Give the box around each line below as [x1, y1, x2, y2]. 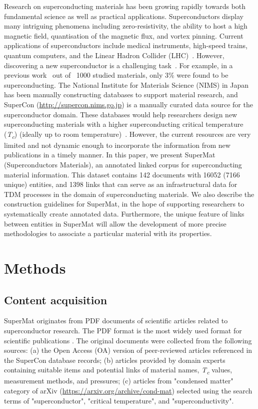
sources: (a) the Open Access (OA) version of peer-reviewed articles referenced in [4, 345, 252, 355]
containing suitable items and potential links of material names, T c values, [4, 364, 232, 376]
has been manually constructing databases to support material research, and [4, 89, 238, 100]
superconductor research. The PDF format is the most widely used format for [4, 325, 242, 335]
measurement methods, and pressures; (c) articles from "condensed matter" [4, 375, 233, 386]
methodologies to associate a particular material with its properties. [4, 228, 212, 239]
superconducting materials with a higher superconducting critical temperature [4, 119, 243, 129]
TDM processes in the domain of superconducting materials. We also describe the [4, 188, 254, 199]
